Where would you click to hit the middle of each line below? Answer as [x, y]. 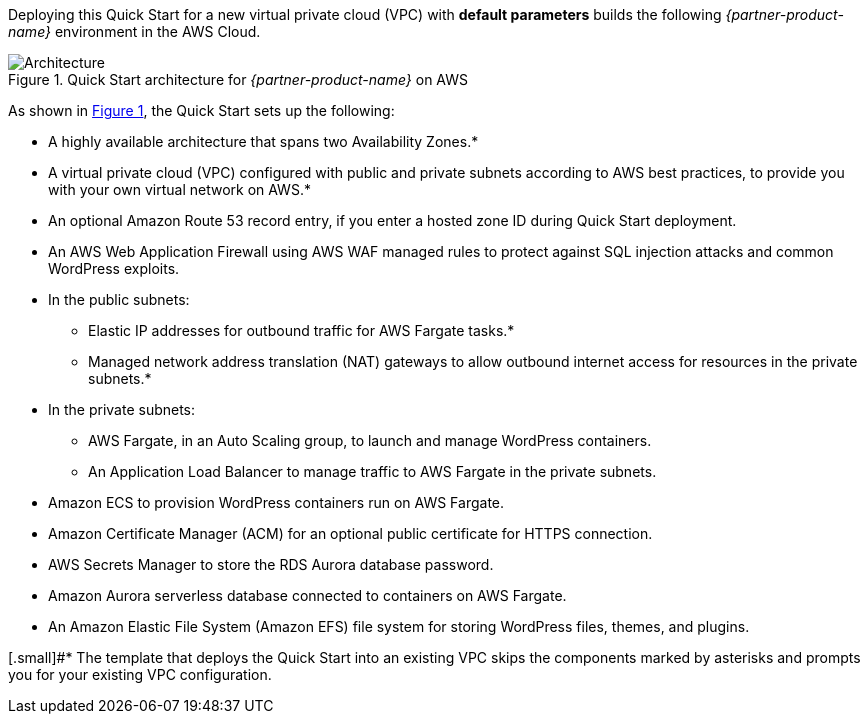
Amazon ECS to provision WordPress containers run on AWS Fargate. [276, 502]
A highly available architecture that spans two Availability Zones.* [263, 141]
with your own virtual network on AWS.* [179, 189]
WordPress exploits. [114, 268]
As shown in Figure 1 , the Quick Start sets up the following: [201, 110]
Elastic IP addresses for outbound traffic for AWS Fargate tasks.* [301, 330]
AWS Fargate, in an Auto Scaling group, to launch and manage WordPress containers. [370, 440]
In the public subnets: [119, 299]
